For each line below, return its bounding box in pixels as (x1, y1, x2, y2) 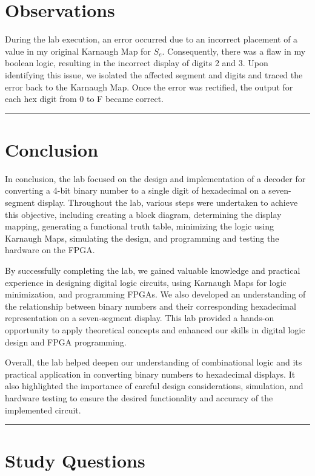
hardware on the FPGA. (5, 243, 95, 256)
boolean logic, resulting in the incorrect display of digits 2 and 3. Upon (5, 56, 268, 69)
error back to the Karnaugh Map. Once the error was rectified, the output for (5, 80, 293, 93)
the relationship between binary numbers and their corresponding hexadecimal (5, 299, 296, 312)
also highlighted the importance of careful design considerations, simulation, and (5, 379, 303, 392)
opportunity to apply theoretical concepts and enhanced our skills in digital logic (5, 323, 305, 336)
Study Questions (5, 448, 145, 473)
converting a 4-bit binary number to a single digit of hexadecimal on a (5, 184, 266, 197)
